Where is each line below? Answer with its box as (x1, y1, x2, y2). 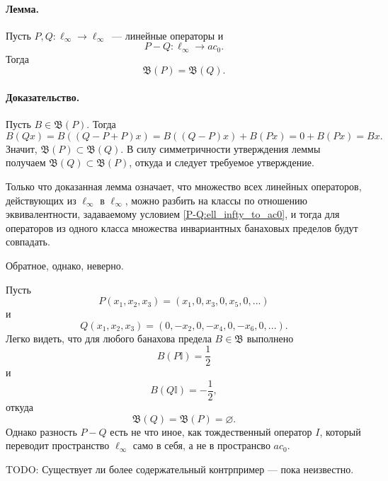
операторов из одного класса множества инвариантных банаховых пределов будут (6, 220, 358, 235)
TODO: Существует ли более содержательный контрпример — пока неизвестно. (6, 461, 354, 476)
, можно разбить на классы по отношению (125, 192, 307, 207)
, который (319, 424, 361, 439)
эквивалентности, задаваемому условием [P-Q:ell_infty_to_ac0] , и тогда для (6, 207, 340, 221)
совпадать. (6, 234, 50, 249)
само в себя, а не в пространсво (132, 438, 270, 453)
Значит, (6, 141, 38, 156)
